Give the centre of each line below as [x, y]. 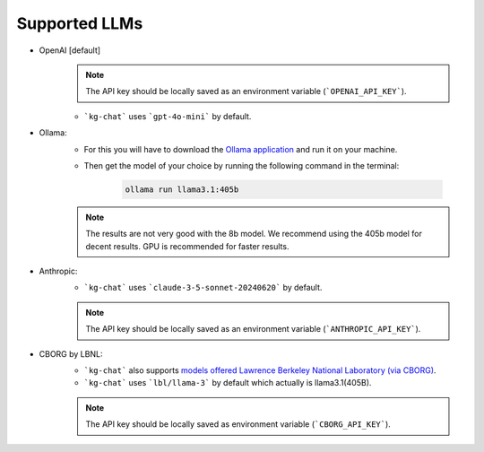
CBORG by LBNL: [71, 353]
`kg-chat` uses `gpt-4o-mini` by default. [168, 116]
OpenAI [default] [70, 50]
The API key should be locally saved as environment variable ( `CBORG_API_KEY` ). [238, 424]
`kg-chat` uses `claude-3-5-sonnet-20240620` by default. [203, 288]
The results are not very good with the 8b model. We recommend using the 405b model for [254, 234]
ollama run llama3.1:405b [182, 189]
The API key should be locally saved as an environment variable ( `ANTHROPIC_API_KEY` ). [253, 329]
